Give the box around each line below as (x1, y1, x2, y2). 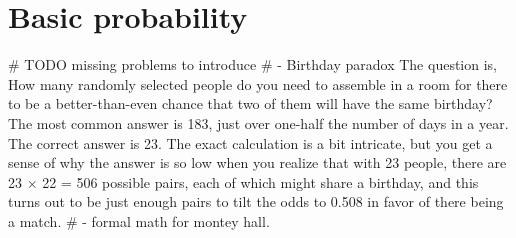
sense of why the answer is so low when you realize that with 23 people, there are (8, 152, 507, 173)
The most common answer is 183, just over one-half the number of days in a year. (8, 112, 509, 133)
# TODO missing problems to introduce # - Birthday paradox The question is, (8, 54, 497, 75)
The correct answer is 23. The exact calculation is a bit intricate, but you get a (8, 132, 493, 153)
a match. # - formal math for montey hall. (8, 210, 270, 231)
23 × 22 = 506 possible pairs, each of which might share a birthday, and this (8, 171, 479, 192)
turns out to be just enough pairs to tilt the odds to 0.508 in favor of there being (8, 191, 504, 212)
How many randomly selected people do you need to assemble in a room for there (8, 73, 508, 94)
